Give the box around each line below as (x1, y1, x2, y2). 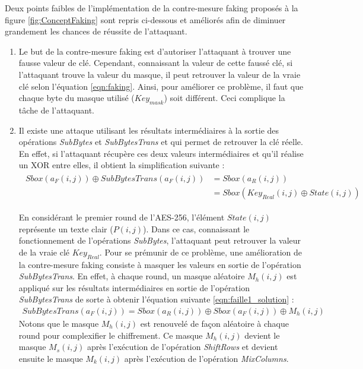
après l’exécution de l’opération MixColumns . (124, 352, 289, 364)
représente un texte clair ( (18, 222, 113, 235)
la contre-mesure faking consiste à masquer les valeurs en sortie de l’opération (18, 258, 301, 270)
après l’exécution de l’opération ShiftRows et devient (87, 340, 278, 353)
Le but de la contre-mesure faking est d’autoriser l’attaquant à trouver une (18, 45, 291, 57)
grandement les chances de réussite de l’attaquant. (5, 25, 187, 37)
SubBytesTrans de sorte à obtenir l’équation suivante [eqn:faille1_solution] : (18, 293, 294, 305)
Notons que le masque (18, 317, 99, 329)
